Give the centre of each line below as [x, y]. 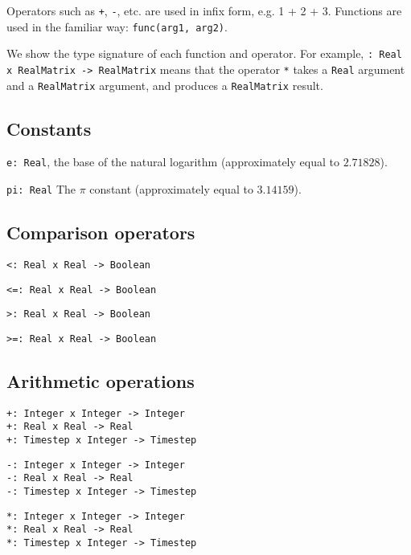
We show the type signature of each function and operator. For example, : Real [204, 53]
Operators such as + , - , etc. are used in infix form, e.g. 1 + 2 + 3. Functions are [204, 10]
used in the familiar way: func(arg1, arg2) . [117, 26]
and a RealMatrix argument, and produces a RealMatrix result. [165, 85]
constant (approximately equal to [171, 189]
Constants [49, 128]
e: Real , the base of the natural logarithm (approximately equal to [173, 162]
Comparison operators [101, 233]
